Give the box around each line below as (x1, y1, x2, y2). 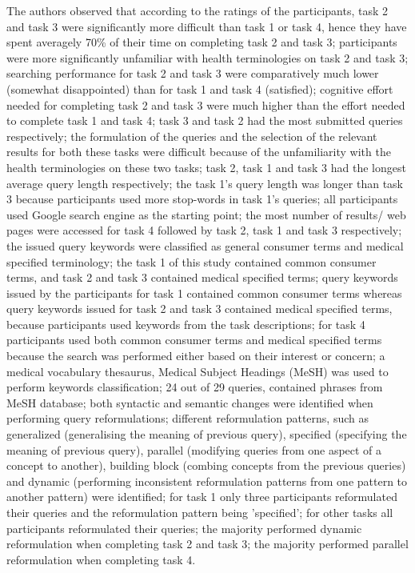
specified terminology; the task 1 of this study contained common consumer (6, 253, 377, 270)
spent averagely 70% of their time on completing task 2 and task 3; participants (6, 34, 397, 50)
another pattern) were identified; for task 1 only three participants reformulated (6, 488, 397, 505)
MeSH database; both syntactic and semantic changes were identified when (6, 394, 373, 411)
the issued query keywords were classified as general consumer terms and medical (6, 237, 404, 254)
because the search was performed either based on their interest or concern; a (6, 347, 385, 364)
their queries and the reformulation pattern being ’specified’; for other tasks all (6, 504, 393, 520)
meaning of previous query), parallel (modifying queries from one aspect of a (6, 441, 382, 458)
